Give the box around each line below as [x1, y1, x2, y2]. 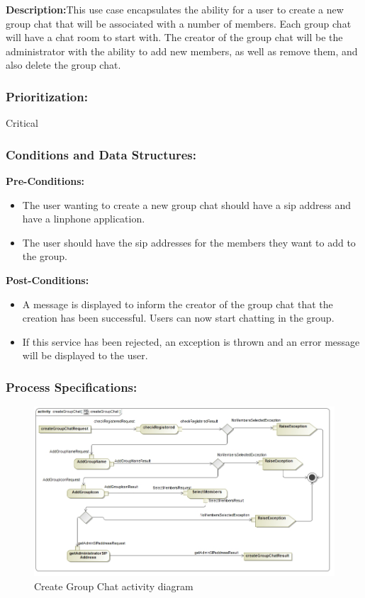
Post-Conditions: [6, 272, 89, 287]
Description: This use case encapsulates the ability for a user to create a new [6, 2, 344, 16]
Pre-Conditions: [6, 174, 84, 188]
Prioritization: [6, 87, 88, 105]
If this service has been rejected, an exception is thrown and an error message [22, 334, 360, 349]
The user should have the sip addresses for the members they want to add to [22, 235, 356, 249]
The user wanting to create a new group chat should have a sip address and [22, 197, 352, 212]
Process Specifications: [6, 378, 137, 395]
